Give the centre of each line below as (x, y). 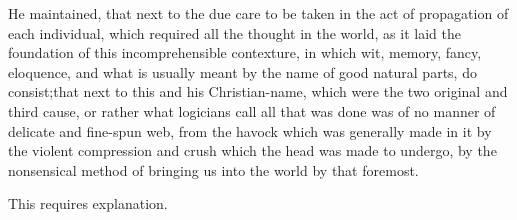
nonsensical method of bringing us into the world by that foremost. (213, 169)
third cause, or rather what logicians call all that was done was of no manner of (252, 110)
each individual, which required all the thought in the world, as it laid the (234, 32)
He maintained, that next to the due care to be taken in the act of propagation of (258, 13)
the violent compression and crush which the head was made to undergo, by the (252, 150)
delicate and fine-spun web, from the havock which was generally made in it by (250, 130)
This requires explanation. (88, 203)
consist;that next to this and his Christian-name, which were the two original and (258, 91)
